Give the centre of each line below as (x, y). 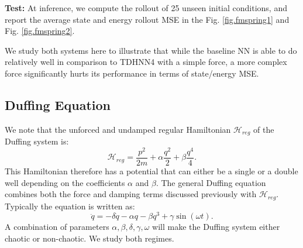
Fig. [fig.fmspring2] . (40, 31)
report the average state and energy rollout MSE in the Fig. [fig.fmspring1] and (147, 19)
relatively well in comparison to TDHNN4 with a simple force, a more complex (146, 62)
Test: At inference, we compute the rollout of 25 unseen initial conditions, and (146, 8)
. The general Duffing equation (211, 182)
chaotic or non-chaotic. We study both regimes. (89, 238)
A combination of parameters (57, 227)
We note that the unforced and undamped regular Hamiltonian (118, 129)
